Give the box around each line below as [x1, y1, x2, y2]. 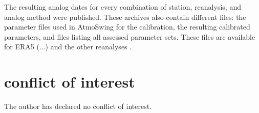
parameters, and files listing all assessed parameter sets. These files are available [4, 31, 255, 42]
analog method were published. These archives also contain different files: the [4, 11, 246, 22]
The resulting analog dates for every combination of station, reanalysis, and [4, 2, 241, 12]
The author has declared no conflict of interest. [4, 101, 152, 111]
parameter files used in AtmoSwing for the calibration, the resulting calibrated [4, 21, 250, 32]
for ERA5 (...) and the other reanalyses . [4, 41, 132, 52]
